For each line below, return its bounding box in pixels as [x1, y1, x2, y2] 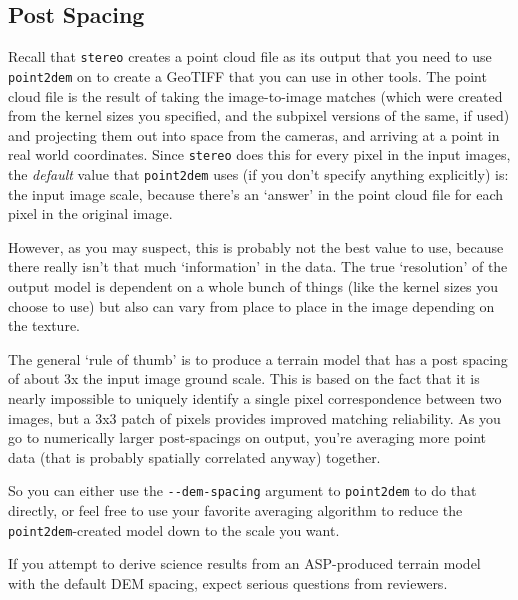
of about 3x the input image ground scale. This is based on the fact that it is [8, 368, 480, 389]
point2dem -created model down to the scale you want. [8, 519, 340, 540]
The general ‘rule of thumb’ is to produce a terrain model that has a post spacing [8, 348, 508, 369]
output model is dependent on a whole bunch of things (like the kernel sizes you [8, 275, 498, 296]
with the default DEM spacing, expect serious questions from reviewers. [8, 572, 448, 593]
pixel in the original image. [8, 203, 173, 224]
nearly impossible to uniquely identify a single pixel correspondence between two [8, 387, 502, 408]
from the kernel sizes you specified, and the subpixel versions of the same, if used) [8, 105, 510, 126]
